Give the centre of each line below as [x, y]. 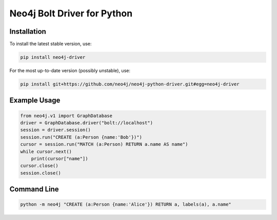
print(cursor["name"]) [60, 158]
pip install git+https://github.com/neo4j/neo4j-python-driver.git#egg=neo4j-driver [130, 84]
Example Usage [35, 101]
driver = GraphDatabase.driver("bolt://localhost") [87, 123]
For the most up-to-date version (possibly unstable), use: [70, 71]
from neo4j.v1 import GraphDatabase [66, 116]
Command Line [34, 189]
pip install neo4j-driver [53, 57]
